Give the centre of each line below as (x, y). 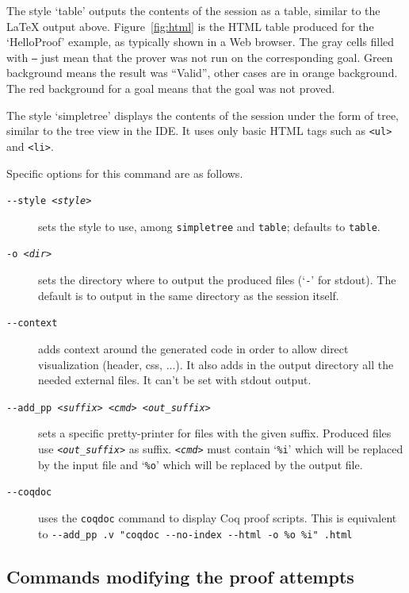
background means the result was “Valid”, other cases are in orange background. (202, 73)
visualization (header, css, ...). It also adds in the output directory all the (216, 364)
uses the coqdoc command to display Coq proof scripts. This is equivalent (218, 518)
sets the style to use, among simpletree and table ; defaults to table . (209, 226)
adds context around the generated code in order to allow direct (193, 348)
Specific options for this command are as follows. (125, 173)
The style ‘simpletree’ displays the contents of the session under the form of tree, (203, 115)
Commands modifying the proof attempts (180, 576)
